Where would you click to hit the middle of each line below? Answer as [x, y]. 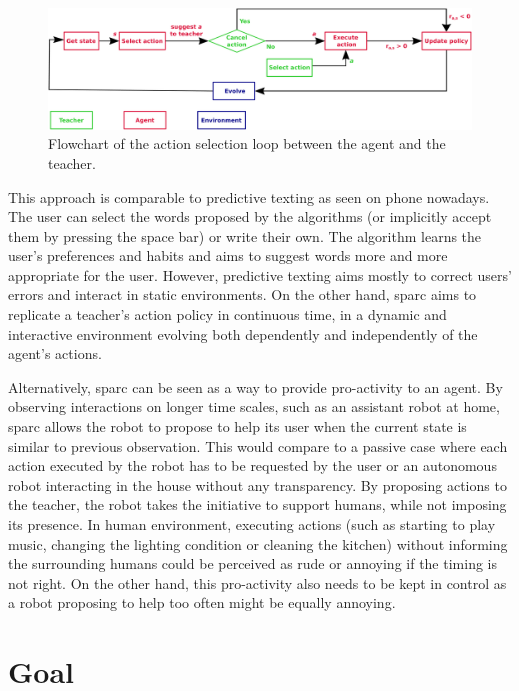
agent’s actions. [55, 353]
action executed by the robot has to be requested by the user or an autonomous [252, 465]
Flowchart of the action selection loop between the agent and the [247, 143]
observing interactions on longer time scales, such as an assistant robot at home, [254, 406]
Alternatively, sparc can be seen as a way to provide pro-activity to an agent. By [255, 386]
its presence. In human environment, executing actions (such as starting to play [252, 524]
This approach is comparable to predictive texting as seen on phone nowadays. [249, 196]
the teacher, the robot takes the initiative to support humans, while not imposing [257, 504]
